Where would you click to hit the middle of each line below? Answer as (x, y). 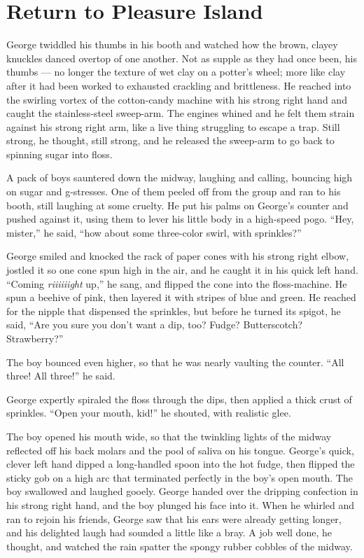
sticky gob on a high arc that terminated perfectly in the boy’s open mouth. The (180, 477)
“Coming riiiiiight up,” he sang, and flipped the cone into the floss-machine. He (177, 283)
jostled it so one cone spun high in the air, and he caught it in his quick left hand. (182, 270)
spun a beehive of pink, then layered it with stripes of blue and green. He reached (181, 297)
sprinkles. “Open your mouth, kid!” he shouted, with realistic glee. (149, 413)
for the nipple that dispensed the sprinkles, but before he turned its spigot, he (174, 311)
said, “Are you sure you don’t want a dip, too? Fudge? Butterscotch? (155, 325)
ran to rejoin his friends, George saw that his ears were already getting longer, (174, 518)
